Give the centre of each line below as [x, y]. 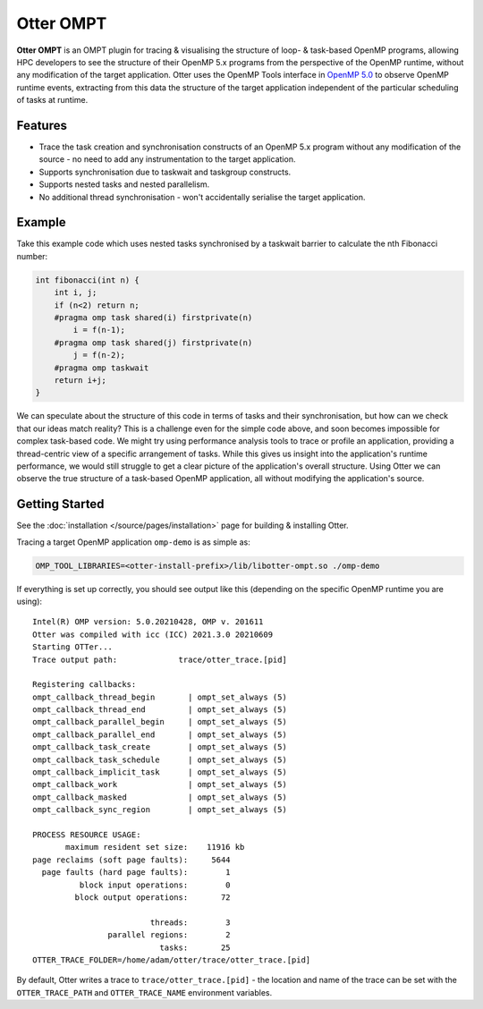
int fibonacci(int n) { [88, 280]
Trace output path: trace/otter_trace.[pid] [160, 659]
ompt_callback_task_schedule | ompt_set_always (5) [160, 759]
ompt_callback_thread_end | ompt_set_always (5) [160, 710]
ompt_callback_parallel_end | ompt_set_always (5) [160, 734]
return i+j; [80, 380]
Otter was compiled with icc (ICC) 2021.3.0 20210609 [153, 634]
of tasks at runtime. [52, 100]
